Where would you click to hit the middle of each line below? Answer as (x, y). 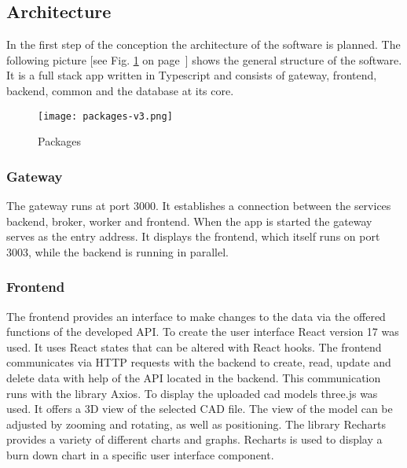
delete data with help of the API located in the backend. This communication (194, 378)
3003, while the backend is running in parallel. (117, 251)
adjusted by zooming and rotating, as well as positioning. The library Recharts (196, 424)
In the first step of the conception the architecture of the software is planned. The (203, 44)
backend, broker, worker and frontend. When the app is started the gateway (189, 221)
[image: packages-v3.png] (105, 116)
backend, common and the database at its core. (120, 90)
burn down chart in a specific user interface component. (140, 454)
